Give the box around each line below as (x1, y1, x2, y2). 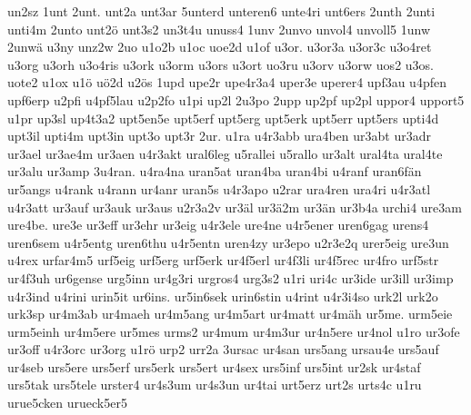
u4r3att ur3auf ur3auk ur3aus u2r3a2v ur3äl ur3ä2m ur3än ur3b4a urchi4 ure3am (7, 197, 462, 216)
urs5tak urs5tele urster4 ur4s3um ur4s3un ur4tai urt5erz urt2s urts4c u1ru (7, 375, 422, 394)
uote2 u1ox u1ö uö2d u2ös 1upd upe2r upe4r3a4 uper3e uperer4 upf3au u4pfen (7, 73, 446, 92)
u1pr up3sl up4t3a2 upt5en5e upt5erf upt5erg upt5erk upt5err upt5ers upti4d (7, 108, 439, 127)
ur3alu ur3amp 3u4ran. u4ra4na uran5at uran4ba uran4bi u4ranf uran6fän (7, 162, 422, 181)
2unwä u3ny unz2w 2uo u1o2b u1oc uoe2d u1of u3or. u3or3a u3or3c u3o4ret (7, 37, 432, 56)
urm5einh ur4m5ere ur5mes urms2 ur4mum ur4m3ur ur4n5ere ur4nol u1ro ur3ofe (7, 321, 460, 341)
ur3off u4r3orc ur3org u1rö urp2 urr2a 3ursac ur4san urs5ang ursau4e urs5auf (7, 340, 439, 359)
